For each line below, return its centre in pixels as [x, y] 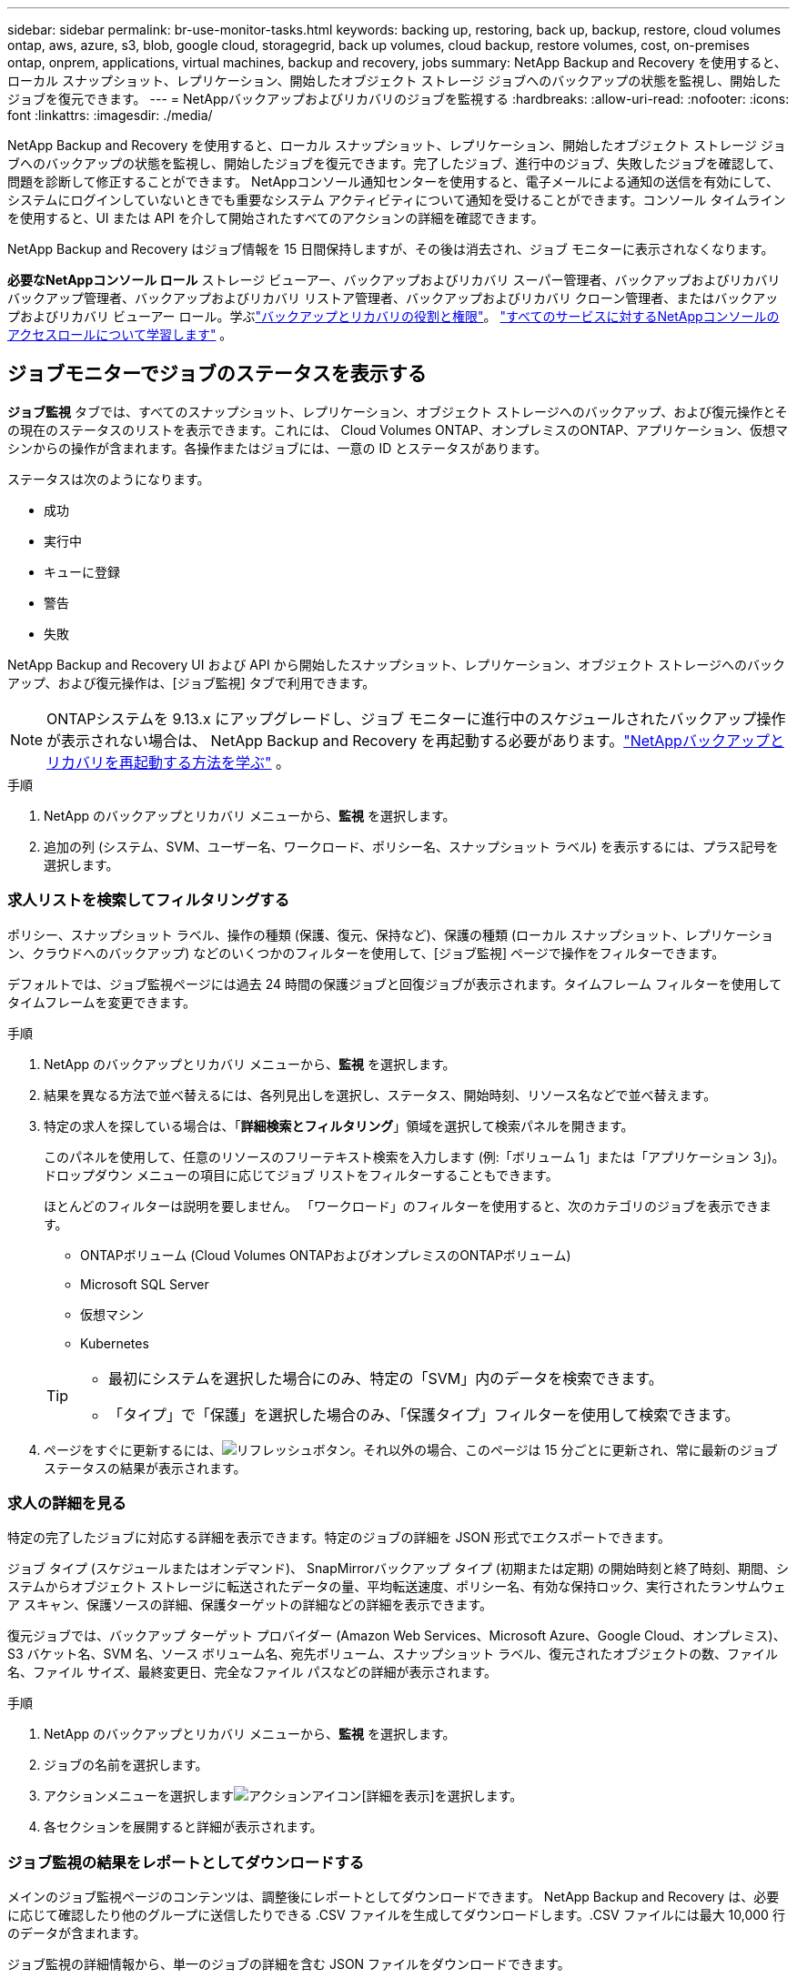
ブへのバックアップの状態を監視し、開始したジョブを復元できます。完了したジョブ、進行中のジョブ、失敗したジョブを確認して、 [394, 163]
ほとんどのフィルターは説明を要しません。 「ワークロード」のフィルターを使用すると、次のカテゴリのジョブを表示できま [408, 1206]
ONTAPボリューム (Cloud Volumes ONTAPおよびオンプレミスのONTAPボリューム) [326, 1255]
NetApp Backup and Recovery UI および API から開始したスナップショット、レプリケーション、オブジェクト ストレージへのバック [396, 664]
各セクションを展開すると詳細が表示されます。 [183, 1827]
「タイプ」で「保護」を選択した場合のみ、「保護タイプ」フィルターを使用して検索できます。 [424, 1414]
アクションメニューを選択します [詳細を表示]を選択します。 [283, 1796]
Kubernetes [115, 1343]
